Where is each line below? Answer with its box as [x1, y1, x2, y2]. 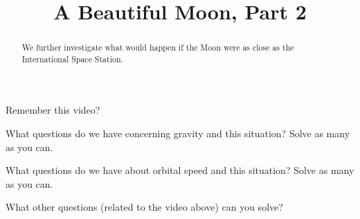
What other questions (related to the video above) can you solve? [6, 200, 283, 214]
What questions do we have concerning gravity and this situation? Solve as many [6, 126, 350, 141]
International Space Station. [21, 53, 123, 64]
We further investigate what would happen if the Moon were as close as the [21, 42, 294, 53]
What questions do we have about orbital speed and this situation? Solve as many [6, 163, 354, 177]
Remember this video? [6, 103, 100, 117]
